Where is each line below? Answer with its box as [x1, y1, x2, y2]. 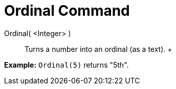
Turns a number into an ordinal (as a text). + [25, 44, 172, 53]
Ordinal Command [4, 2, 130, 19]
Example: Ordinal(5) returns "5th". [4, 60, 129, 69]
